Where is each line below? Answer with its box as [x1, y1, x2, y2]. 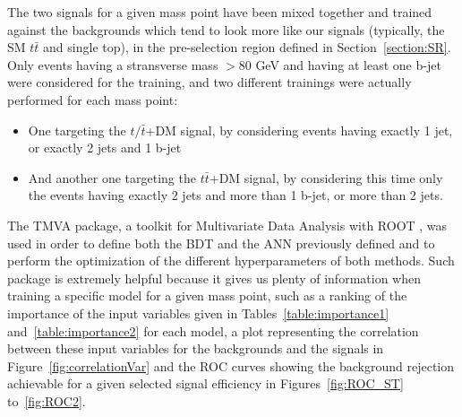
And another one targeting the [28, 168, 196, 187]
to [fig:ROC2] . [7, 391, 86, 410]
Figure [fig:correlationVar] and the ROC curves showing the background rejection [7, 356, 455, 375]
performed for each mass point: [7, 90, 178, 109]
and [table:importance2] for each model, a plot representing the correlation [7, 321, 419, 340]
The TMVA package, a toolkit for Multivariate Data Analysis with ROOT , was [7, 215, 448, 234]
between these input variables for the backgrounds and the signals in [7, 339, 384, 358]
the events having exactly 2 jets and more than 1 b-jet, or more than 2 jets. [28, 186, 443, 204]
